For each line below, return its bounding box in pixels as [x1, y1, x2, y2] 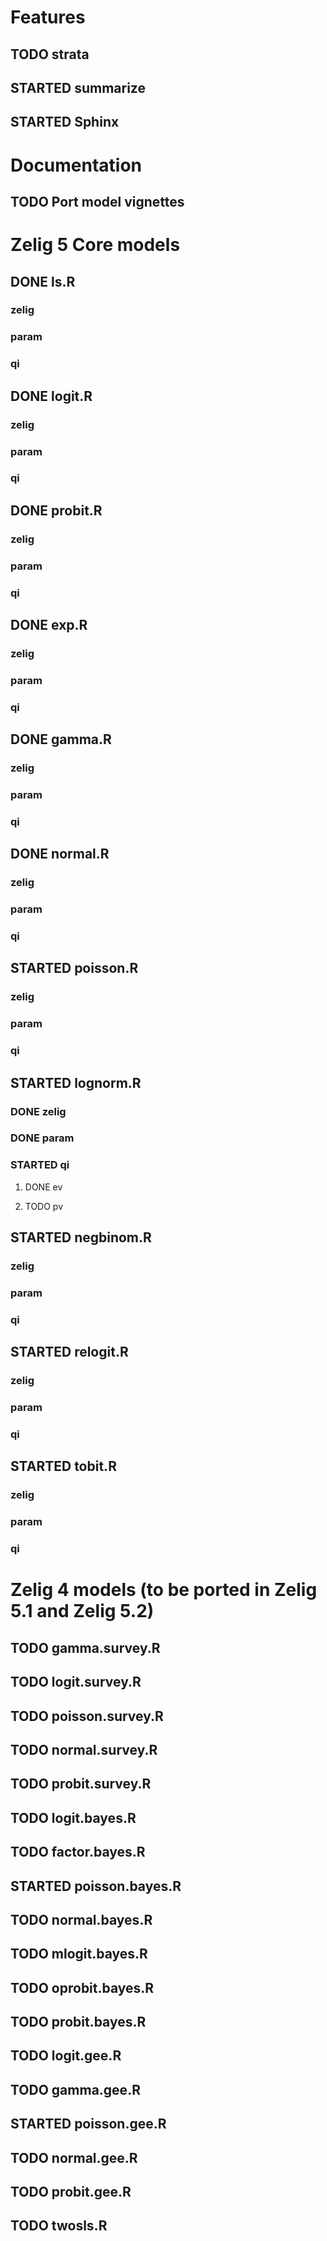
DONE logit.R [10, 387, 93, 405]
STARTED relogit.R [10, 1344, 129, 1361]
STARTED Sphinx [10, 114, 120, 131]
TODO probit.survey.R [10, 1776, 152, 1793]
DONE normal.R [10, 846, 110, 863]
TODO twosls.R [10, 2217, 108, 2235]
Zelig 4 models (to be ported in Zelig [10, 1579, 318, 1601]
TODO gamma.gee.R [10, 2081, 141, 2098]
